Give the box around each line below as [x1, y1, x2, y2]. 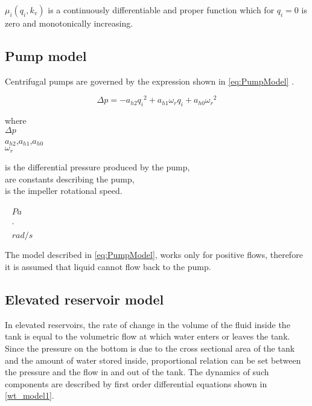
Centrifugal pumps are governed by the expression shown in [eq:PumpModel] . [5, 74, 294, 87]
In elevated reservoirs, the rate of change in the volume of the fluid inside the [5, 318, 290, 330]
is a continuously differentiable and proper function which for [48, 4, 275, 16]
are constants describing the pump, [5, 172, 135, 185]
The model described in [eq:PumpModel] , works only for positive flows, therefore [5, 248, 303, 261]
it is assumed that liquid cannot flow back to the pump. [5, 260, 211, 273]
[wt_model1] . [5, 389, 54, 402]
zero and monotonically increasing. [5, 17, 133, 29]
